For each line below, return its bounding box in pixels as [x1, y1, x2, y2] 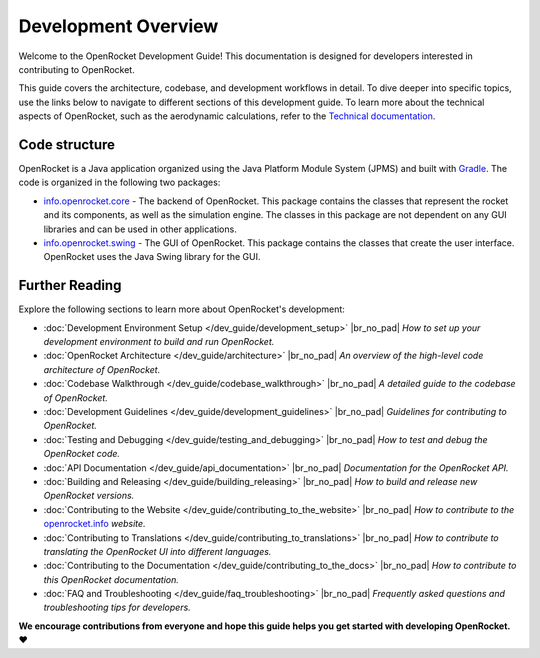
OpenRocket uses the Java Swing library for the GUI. [43, 251, 261, 263]
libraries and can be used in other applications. [43, 223, 237, 235]
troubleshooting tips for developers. [43, 601, 192, 614]
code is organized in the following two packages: [18, 176, 221, 189]
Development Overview [18, 15, 219, 37]
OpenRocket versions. [43, 490, 135, 502]
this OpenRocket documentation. [43, 573, 180, 585]
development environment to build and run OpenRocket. [43, 336, 275, 348]
